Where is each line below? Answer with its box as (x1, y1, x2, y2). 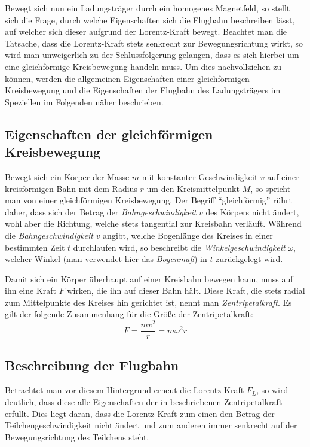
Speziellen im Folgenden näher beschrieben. (5, 95, 164, 108)
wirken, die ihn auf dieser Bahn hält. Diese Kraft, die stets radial (67, 284, 305, 297)
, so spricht (250, 182, 291, 194)
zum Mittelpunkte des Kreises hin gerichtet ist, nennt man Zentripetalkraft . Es (5, 296, 292, 308)
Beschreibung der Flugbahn (5, 355, 179, 374)
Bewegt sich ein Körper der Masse (5, 170, 130, 183)
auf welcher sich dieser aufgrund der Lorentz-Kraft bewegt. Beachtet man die (5, 25, 287, 38)
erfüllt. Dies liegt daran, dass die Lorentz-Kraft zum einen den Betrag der (5, 407, 275, 419)
